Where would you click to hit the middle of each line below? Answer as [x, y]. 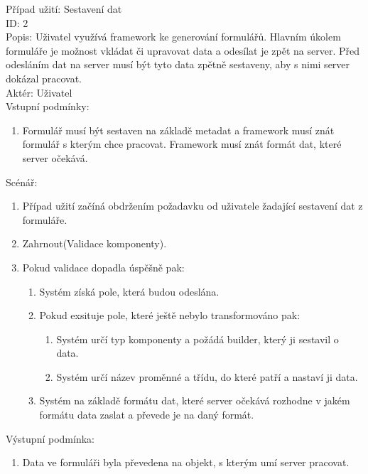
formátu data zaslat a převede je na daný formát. [147, 415]
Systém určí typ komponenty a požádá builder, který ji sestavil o [197, 339]
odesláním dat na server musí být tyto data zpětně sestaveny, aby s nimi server [178, 64]
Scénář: [22, 182]
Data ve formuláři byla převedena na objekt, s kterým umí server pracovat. [186, 462]
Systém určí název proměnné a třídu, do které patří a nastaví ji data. [207, 376]
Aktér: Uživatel [39, 92]
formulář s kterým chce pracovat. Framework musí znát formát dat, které [182, 144]
